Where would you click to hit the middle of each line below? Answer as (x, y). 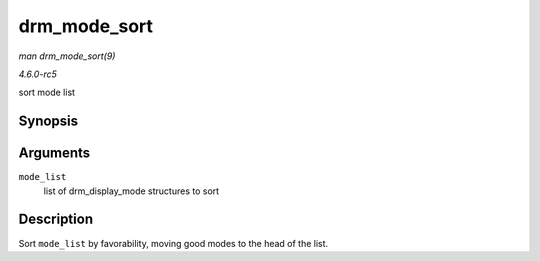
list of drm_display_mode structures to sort (131, 191)
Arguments (54, 153)
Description (56, 219)
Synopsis (48, 121)
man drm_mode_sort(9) (67, 56)
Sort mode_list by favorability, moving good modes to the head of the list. (173, 243)
